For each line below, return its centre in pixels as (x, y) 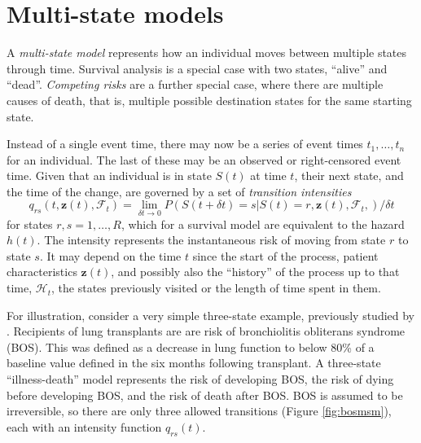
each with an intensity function (84, 426)
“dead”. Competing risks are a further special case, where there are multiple (195, 84)
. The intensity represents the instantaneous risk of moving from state (211, 240)
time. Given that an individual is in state (109, 175)
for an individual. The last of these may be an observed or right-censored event (204, 159)
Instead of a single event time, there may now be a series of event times (185, 144)
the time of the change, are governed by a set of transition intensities (179, 191)
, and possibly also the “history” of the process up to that (255, 272)
